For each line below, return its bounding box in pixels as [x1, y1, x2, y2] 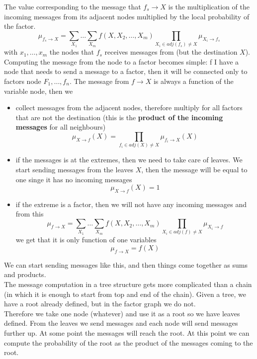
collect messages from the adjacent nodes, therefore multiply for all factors [15, 102, 243, 113]
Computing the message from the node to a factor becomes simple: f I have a [4, 56, 239, 67]
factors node [4, 75, 41, 86]
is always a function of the [153, 75, 234, 86]
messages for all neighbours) [15, 122, 106, 132]
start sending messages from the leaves [15, 164, 133, 174]
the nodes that [49, 47, 94, 57]
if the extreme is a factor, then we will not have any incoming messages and [15, 199, 247, 209]
